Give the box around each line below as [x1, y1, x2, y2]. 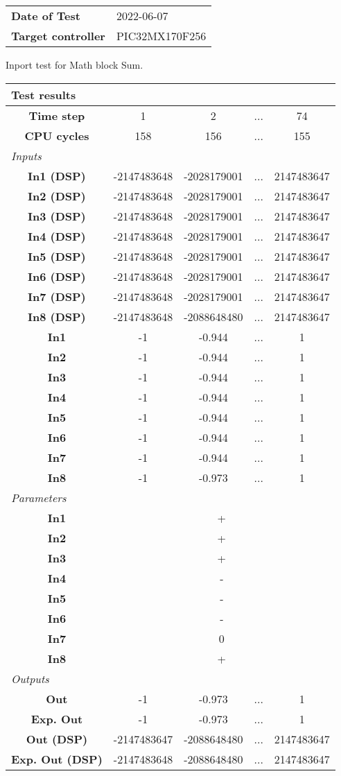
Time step [28, 107, 85, 123]
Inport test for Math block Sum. [6, 58, 143, 71]
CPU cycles [24, 127, 89, 144]
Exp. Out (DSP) [11, 750, 103, 767]
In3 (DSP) [28, 207, 86, 224]
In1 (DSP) [28, 167, 86, 184]
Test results [11, 86, 76, 103]
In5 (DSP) [28, 248, 86, 264]
